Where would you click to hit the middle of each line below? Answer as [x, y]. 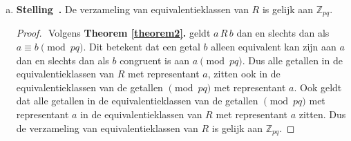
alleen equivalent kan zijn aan [274, 47]
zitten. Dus [322, 114]
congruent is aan [154, 60]
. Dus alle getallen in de [292, 60]
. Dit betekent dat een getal [142, 47]
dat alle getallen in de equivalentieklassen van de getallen [137, 101]
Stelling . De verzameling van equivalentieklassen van [132, 9]
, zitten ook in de [244, 74]
